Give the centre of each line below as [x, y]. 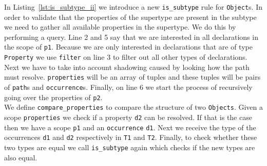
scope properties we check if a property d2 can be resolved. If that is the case [128, 117]
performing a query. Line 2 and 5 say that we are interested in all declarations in [131, 37]
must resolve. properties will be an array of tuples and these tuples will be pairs [132, 77]
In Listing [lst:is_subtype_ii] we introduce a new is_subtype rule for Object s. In [133, 7]
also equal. [21, 157]
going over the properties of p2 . [53, 97]
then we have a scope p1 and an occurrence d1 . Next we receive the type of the [130, 127]
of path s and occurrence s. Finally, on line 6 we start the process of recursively [128, 87]
